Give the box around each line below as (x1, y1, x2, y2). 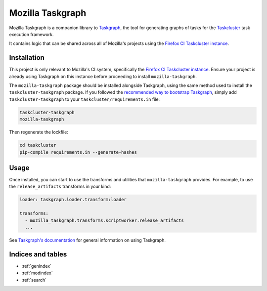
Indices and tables (9, 250, 67, 258)
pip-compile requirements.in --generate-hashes (19, 149, 137, 155)
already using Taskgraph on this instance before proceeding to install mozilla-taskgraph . (9, 73, 197, 79)
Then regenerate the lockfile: (9, 129, 69, 135)
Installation (9, 53, 44, 62)
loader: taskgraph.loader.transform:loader (19, 197, 127, 203)
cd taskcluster (19, 142, 56, 148)
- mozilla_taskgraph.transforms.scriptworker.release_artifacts (25, 217, 184, 223)
